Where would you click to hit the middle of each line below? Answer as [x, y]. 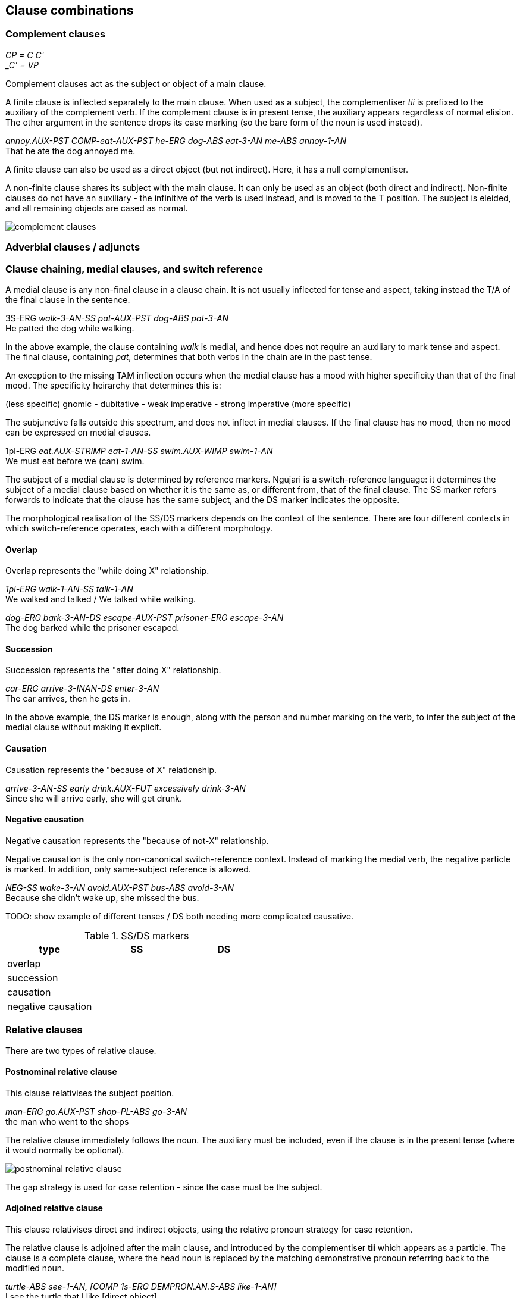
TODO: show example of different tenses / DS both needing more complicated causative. [180, 916]
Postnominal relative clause [61, 1072]
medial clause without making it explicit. [84, 727]
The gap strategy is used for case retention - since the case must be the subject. [164, 1187]
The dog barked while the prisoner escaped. [93, 628]
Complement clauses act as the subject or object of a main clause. [136, 83]
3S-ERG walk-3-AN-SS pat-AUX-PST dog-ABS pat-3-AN [117, 318]
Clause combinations [70, 10]
